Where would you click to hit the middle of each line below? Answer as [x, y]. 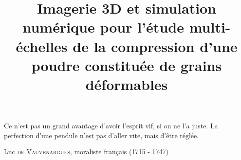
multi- [210, 27]
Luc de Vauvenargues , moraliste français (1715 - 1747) [86, 151]
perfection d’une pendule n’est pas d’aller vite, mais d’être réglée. [102, 135]
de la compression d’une [155, 46]
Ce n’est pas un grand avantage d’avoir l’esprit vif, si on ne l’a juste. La [111, 126]
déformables [127, 84]
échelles [42, 46]
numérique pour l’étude [103, 27]
